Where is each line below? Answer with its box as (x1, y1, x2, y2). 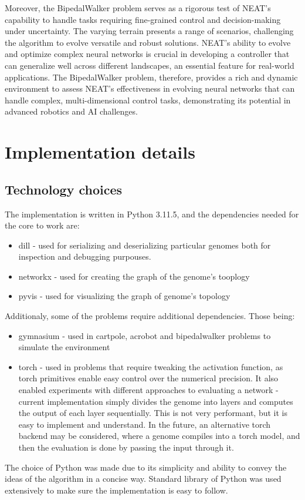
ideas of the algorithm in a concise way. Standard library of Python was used (5, 472, 282, 485)
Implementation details (5, 140, 195, 164)
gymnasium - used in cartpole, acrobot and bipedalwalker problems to (18, 329, 271, 341)
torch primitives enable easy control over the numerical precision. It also (18, 372, 279, 384)
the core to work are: (5, 219, 80, 231)
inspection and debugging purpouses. (18, 250, 151, 263)
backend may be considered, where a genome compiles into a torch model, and (18, 429, 300, 442)
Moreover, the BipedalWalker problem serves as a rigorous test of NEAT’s (5, 2, 271, 14)
